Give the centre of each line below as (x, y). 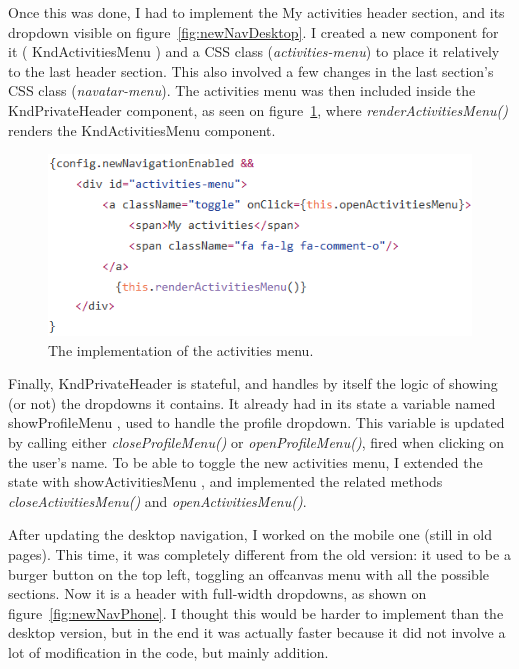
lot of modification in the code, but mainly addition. (168, 652)
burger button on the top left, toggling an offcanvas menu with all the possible (248, 573)
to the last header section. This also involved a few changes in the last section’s (251, 70)
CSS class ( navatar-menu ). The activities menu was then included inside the (242, 90)
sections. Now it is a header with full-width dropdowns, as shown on (217, 593)
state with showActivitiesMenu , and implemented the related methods (225, 481)
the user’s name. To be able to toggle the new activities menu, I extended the (245, 461)
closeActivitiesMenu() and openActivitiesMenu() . (157, 500)
